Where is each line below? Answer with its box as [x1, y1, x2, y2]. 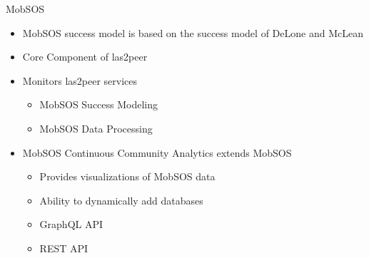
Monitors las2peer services [22, 73, 138, 88]
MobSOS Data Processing [39, 120, 153, 135]
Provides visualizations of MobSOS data [39, 169, 216, 184]
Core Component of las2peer [22, 49, 148, 64]
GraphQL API [39, 217, 103, 232]
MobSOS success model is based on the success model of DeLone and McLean [22, 25, 363, 40]
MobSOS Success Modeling [39, 97, 158, 112]
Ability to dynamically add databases [39, 192, 203, 207]
